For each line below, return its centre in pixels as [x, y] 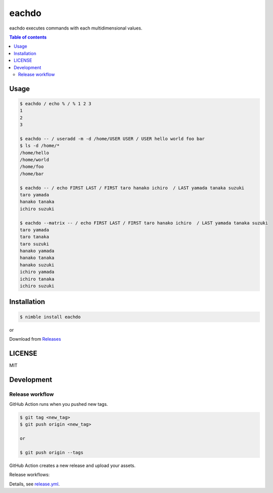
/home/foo [32, 167]
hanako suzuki [37, 265]
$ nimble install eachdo [50, 317]
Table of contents [28, 37]
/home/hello [35, 153]
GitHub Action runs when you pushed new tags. [59, 404]
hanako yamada [37, 251]
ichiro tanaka [37, 279]
